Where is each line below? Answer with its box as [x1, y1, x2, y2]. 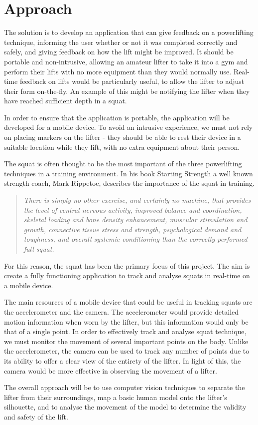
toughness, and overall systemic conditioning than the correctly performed [23, 234, 248, 244]
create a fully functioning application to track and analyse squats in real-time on [4, 270, 250, 281]
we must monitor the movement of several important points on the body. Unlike [4, 336, 249, 346]
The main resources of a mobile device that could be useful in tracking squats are [4, 297, 253, 307]
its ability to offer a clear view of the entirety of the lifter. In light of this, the [4, 355, 241, 366]
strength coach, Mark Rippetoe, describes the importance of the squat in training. [4, 178, 255, 188]
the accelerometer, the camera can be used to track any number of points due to [4, 346, 250, 356]
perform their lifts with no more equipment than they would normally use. [4, 66, 232, 76]
